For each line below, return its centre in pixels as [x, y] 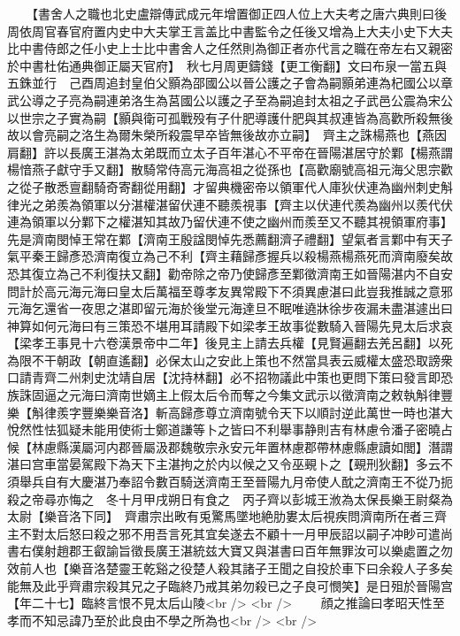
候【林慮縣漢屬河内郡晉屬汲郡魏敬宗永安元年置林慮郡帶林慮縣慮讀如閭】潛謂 [230, 446]
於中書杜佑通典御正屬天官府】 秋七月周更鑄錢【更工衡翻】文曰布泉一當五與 [227, 65]
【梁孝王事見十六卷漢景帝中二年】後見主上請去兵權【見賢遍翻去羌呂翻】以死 [230, 343]
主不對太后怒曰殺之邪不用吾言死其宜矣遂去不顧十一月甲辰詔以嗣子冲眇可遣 [224, 533]
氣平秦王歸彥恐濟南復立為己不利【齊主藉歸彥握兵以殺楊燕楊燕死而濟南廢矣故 [230, 256]
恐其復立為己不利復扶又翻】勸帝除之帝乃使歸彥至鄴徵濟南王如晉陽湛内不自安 [230, 273]
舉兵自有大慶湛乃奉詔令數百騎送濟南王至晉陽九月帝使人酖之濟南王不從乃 [230, 482]
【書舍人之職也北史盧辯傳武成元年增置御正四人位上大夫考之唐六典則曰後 [239, 13]
